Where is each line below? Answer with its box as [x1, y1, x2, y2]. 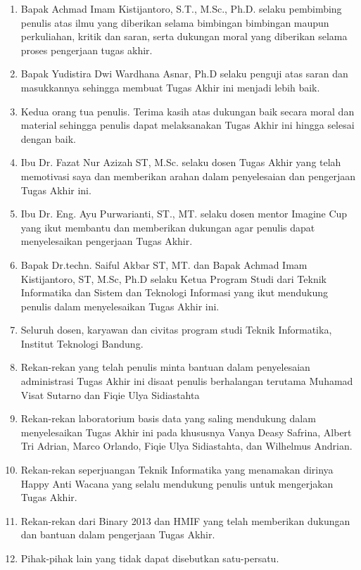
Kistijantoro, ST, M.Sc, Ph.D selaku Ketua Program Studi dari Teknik [20, 271, 327, 286]
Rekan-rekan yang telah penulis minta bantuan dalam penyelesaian [20, 360, 310, 374]
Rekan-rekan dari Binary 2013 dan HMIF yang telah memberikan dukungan [20, 513, 350, 528]
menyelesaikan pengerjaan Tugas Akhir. [20, 234, 193, 248]
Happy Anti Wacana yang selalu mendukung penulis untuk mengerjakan [20, 476, 334, 490]
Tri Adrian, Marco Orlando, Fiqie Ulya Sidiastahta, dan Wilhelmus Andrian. [20, 438, 353, 453]
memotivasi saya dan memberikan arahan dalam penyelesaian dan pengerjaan [20, 168, 355, 183]
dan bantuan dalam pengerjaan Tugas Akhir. [20, 527, 215, 542]
